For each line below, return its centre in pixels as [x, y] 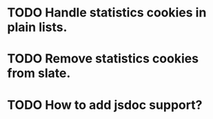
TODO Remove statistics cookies [103, 59]
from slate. [39, 73]
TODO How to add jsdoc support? [105, 105]
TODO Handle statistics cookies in [107, 13]
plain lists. [37, 27]
